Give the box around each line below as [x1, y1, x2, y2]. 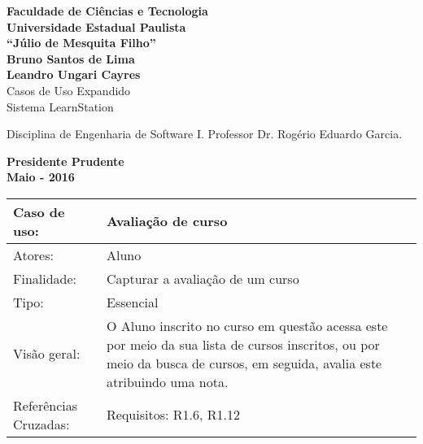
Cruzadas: [13, 414, 70, 433]
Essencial [107, 292, 159, 311]
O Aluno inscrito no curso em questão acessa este [107, 316, 388, 335]
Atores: [13, 245, 54, 264]
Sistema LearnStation [7, 98, 114, 115]
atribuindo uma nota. [107, 372, 229, 391]
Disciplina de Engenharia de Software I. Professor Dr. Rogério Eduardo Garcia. [7, 125, 403, 142]
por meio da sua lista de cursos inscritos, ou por [107, 334, 380, 354]
